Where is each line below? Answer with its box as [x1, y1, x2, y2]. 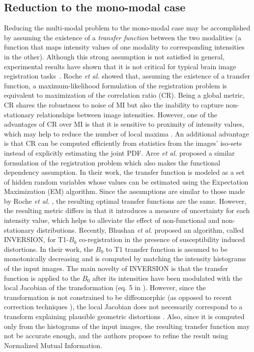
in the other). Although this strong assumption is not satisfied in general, [4, 51, 225, 61]
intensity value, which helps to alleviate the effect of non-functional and [4, 215, 220, 225]
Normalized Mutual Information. [4, 340, 103, 350]
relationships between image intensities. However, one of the [36, 109, 218, 119]
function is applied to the [4, 272, 80, 283]
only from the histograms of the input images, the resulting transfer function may [4, 321, 250, 331]
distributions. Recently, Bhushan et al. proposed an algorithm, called [36, 224, 244, 235]
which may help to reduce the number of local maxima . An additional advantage [4, 128, 249, 138]
